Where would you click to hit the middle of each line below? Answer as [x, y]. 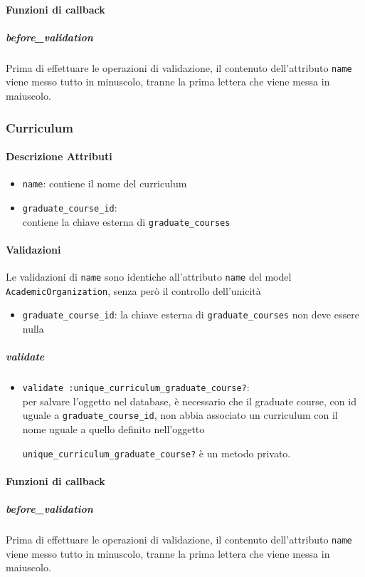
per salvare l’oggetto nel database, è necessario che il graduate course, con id [189, 401]
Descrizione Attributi [59, 156]
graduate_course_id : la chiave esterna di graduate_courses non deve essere [191, 315]
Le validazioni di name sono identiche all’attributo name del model [149, 276]
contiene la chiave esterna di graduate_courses [126, 221]
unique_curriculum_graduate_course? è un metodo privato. [157, 453]
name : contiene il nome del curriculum [105, 183]
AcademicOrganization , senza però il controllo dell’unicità [133, 290]
